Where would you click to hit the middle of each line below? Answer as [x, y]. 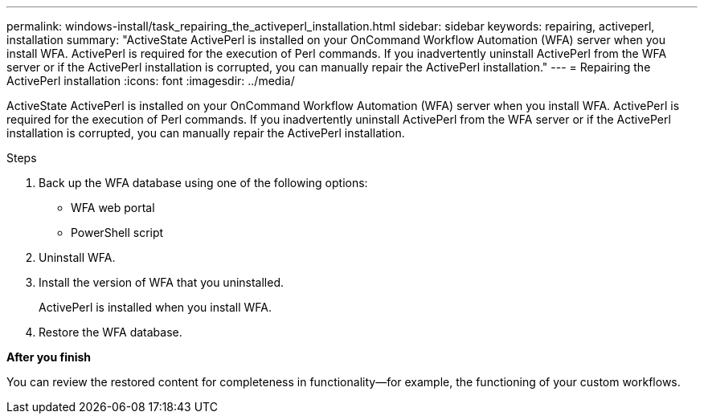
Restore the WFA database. [111, 332]
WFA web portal [113, 208]
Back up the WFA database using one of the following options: [203, 183]
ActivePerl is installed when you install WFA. [156, 307]
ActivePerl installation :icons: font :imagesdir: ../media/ [151, 81]
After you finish [49, 357]
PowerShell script [117, 232]
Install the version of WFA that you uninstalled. [162, 282]
